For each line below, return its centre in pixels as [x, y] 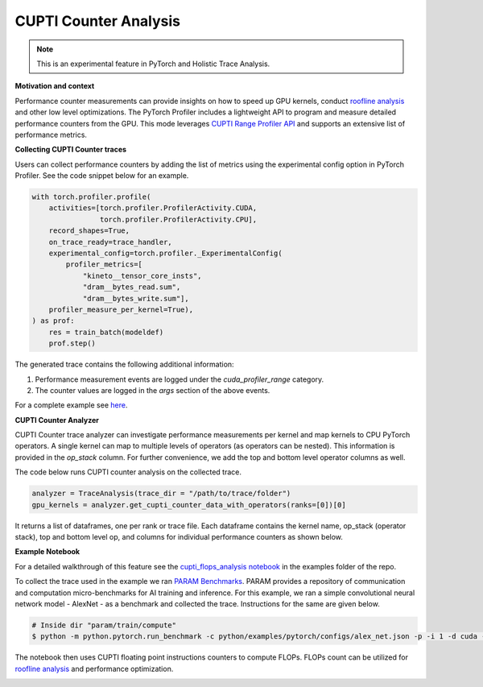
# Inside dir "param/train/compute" [104, 625]
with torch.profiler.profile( [91, 197]
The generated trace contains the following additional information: [124, 364]
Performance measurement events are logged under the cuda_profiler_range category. [180, 379]
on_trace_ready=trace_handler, [110, 242]
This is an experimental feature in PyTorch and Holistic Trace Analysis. [153, 64]
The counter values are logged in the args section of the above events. [153, 390]
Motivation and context [55, 86]
